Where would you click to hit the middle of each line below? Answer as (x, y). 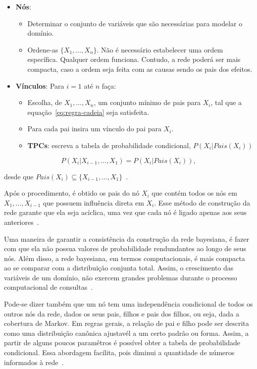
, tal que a (226, 102)
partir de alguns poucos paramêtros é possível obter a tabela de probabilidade (122, 343)
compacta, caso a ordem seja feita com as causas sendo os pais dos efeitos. (140, 69)
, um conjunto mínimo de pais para (147, 102)
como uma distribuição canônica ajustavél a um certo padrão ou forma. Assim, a (126, 333)
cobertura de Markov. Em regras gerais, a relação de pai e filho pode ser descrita (127, 323)
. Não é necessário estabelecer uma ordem (160, 49)
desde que (19, 176)
